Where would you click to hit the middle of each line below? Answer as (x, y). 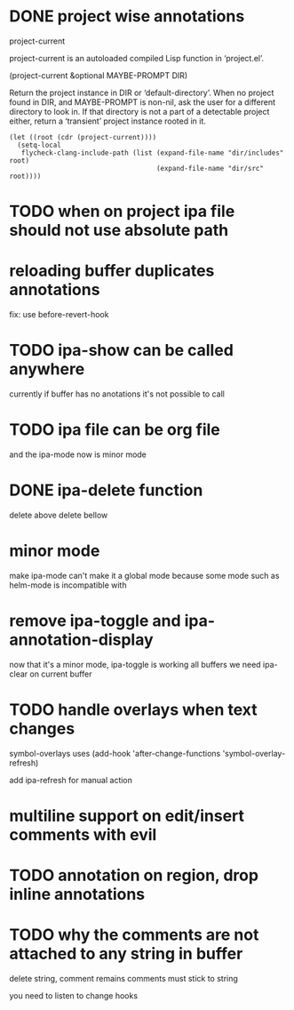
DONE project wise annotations (127, 16)
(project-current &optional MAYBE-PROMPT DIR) (99, 75)
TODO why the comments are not (134, 935)
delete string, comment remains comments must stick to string (123, 978)
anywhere (47, 369)
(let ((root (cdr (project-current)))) (83, 137)
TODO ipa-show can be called (121, 351)
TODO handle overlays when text (133, 709)
